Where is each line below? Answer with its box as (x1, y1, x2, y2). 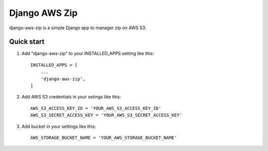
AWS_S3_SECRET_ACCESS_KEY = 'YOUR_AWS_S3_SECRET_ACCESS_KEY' (30, 112, 182, 118)
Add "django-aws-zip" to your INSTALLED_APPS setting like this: (21, 50, 154, 56)
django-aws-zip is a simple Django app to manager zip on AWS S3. (9, 25, 146, 31)
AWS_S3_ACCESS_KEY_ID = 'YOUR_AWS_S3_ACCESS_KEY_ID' (30, 105, 161, 111)
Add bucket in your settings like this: (21, 123, 96, 129)
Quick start (9, 38, 45, 46)
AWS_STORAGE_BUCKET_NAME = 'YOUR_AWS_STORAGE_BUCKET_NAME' (30, 135, 177, 141)
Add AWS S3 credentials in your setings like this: (21, 94, 121, 100)
